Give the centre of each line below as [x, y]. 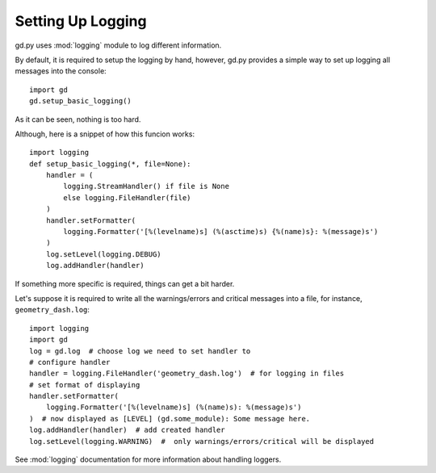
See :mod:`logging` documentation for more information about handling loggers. [148, 459]
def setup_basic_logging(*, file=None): [110, 164]
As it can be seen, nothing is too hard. [78, 119]
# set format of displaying [85, 385]
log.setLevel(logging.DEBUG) [103, 254]
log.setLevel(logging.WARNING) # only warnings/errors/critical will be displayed [202, 441]
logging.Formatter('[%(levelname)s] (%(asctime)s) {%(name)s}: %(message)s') [221, 232]
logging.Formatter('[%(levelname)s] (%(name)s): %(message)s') [174, 407]
